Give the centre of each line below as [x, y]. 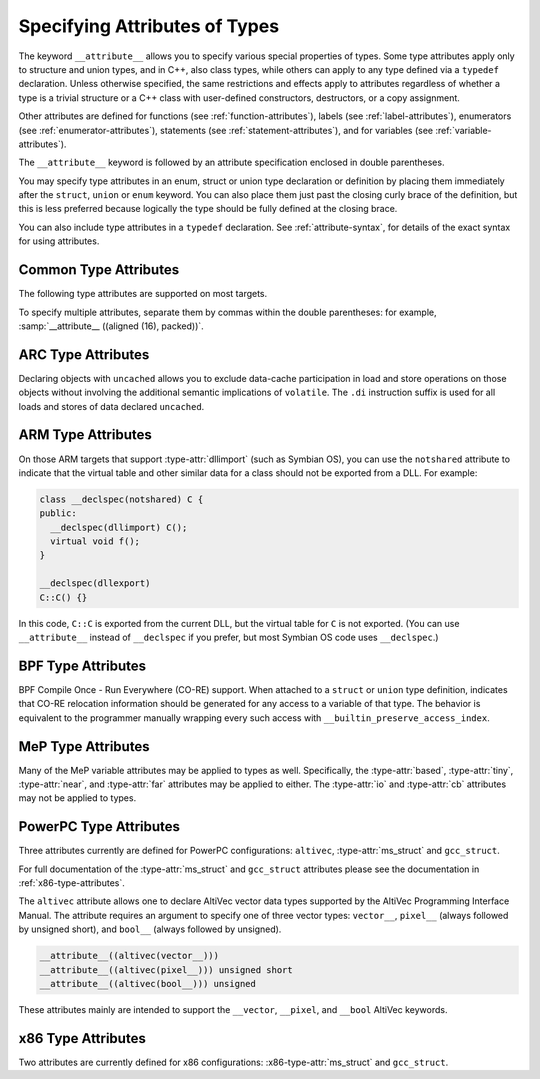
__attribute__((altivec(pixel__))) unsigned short [166, 969]
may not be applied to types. [77, 798]
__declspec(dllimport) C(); [119, 527]
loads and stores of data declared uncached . [111, 406]
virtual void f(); [95, 541]
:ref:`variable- [463, 130]
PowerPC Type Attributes [99, 826]
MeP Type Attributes [84, 746]
